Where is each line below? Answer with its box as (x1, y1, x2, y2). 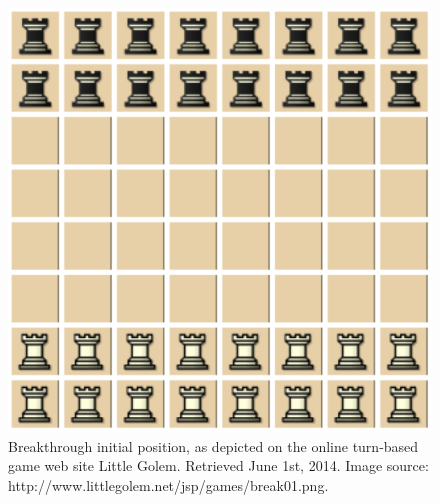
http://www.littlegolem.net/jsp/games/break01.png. (8, 474, 329, 495)
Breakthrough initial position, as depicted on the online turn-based (8, 435, 419, 456)
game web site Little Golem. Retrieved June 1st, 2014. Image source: (8, 455, 429, 476)
